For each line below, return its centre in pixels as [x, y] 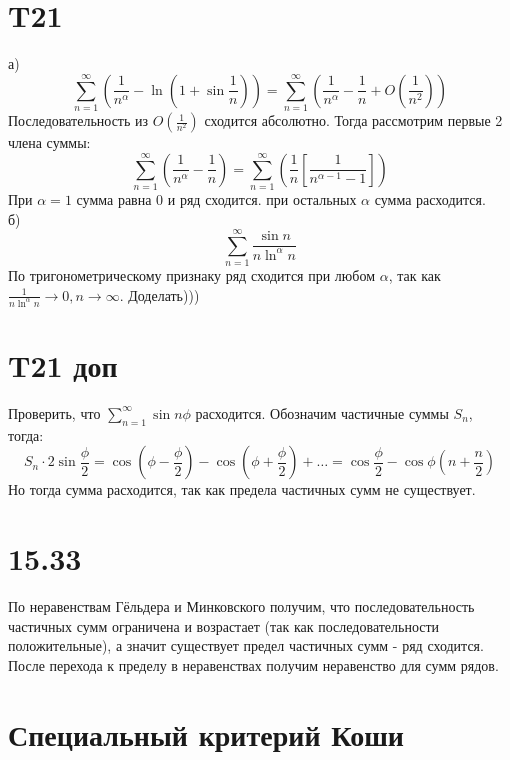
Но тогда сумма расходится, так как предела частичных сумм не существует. [242, 489]
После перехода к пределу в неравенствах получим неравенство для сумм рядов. [253, 664]
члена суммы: [49, 142]
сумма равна [114, 198]
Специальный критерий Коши [206, 733]
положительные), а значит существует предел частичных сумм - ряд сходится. [246, 645]
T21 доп [63, 364]
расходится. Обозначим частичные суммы [322, 412]
